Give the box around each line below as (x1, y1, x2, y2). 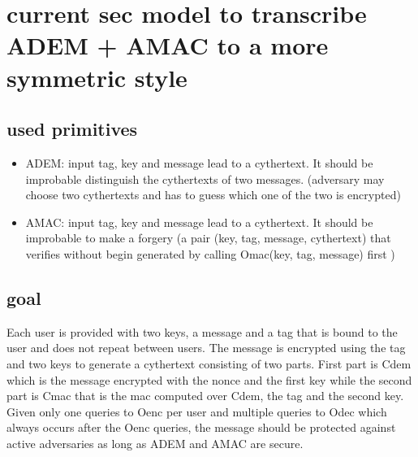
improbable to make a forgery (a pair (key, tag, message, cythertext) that (25, 229, 391, 246)
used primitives (6, 116, 138, 141)
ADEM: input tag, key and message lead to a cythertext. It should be (25, 154, 373, 171)
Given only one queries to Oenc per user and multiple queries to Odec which (6, 403, 387, 420)
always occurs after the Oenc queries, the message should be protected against (6, 419, 396, 436)
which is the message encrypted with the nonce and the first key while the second (6, 371, 412, 388)
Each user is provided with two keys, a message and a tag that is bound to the (6, 323, 398, 340)
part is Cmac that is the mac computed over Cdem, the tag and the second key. (6, 387, 404, 404)
